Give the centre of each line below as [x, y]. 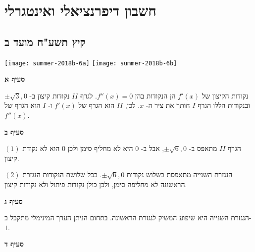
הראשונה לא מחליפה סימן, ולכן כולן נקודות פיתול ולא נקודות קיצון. [96, 184]
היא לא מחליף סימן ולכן [100, 148]
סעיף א [15, 79]
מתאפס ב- [203, 148]
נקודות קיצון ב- [50, 95]
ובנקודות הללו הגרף [224, 105]
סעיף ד [14, 244]
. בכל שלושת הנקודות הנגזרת [62, 175]
